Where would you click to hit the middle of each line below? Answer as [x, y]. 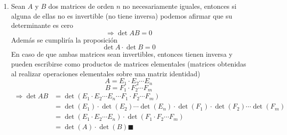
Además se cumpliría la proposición [64, 39]
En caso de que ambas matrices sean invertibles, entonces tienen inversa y [122, 54]
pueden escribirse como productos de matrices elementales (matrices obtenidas [129, 63]
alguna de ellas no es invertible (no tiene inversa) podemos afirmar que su [122, 15]
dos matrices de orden [81, 6]
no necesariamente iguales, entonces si [179, 6]
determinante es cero [42, 25]
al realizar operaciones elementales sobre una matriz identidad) [106, 73]
